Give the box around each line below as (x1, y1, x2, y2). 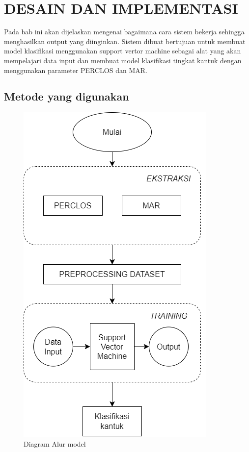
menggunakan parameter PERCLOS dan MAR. (4, 65, 147, 75)
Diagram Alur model (24, 438, 86, 449)
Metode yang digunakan (4, 89, 129, 104)
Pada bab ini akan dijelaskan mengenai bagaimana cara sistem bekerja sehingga (4, 26, 245, 37)
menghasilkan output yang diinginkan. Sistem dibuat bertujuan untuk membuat (4, 36, 246, 46)
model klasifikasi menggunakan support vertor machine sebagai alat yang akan (4, 46, 241, 56)
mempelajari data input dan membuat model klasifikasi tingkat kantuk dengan (4, 55, 242, 65)
